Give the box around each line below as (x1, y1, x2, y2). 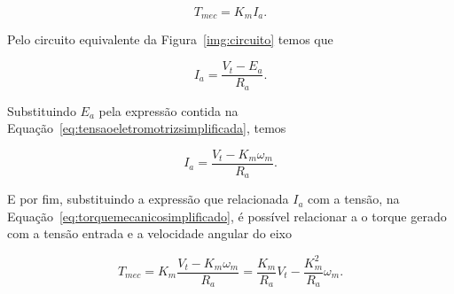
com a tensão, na (308, 190, 400, 208)
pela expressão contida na (98, 101, 239, 120)
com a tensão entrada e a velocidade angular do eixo (7, 224, 292, 243)
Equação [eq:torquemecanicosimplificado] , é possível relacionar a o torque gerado (7, 206, 447, 225)
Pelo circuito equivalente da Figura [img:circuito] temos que (7, 30, 333, 49)
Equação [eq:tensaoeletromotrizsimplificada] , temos (7, 119, 286, 137)
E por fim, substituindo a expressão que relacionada (7, 190, 289, 208)
